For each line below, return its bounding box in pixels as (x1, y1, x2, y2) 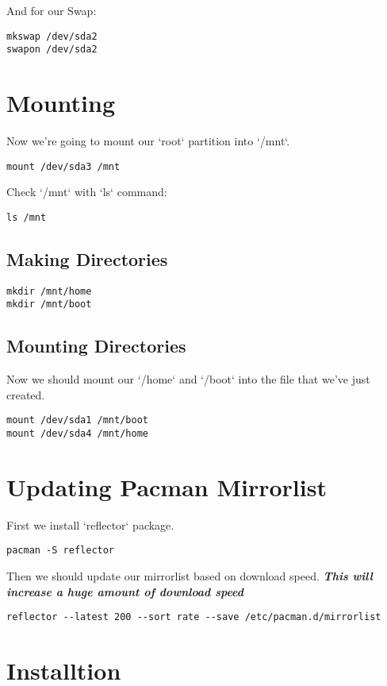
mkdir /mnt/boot (6, 299, 92, 310)
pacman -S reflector (6, 545, 115, 557)
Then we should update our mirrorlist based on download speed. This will (6, 568, 373, 584)
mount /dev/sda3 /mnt (6, 160, 121, 172)
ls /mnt (6, 211, 47, 223)
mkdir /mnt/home (6, 285, 92, 297)
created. (6, 386, 45, 403)
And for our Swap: (6, 2, 97, 18)
